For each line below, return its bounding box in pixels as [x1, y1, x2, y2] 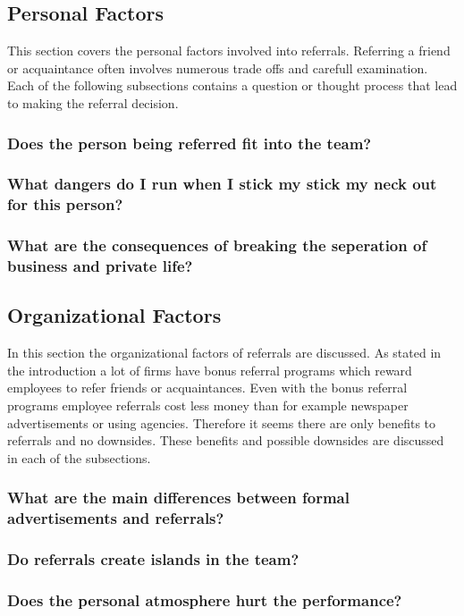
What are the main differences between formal [7, 486, 350, 509]
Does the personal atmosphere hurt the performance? [7, 588, 402, 611]
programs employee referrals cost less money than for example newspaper [7, 395, 409, 414]
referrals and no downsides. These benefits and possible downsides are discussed [7, 431, 444, 450]
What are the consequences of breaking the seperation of [7, 234, 427, 257]
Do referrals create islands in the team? [7, 548, 299, 570]
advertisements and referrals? [7, 507, 224, 529]
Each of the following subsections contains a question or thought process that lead [7, 76, 458, 95]
